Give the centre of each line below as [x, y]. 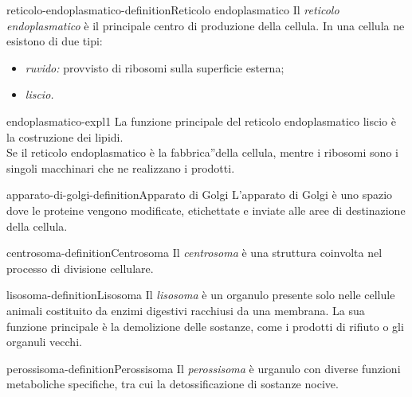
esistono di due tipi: [55, 41]
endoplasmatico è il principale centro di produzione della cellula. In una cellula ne [206, 25]
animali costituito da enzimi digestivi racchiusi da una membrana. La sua [186, 310]
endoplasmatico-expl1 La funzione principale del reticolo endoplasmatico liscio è [201, 121]
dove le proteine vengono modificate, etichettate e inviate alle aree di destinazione [206, 210]
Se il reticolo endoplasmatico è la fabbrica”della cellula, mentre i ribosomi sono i [202, 152]
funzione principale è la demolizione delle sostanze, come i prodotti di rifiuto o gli [205, 326]
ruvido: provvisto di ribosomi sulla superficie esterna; [155, 67]
